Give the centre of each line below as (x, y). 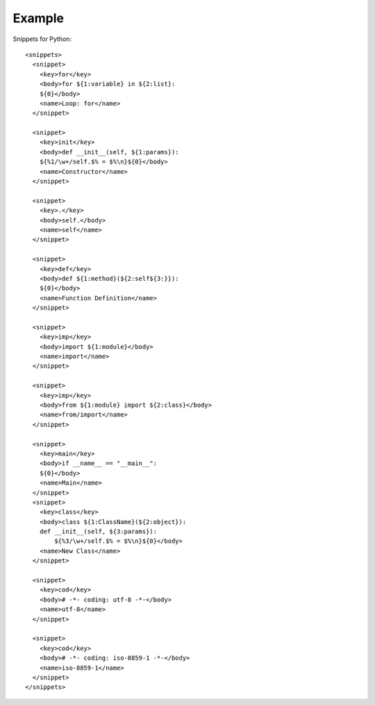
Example (38, 18)
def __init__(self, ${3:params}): (98, 532)
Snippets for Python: (42, 39)
